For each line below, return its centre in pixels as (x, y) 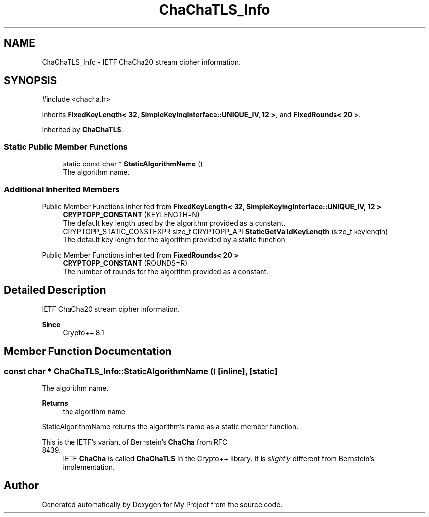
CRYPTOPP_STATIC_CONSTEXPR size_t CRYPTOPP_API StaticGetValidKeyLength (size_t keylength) (226, 231)
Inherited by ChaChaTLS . (83, 130)
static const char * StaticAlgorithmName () (133, 164)
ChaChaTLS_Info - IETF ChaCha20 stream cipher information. (141, 62)
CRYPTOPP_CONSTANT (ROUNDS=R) (125, 263)
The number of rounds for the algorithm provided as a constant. (166, 271)
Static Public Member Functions (66, 147)
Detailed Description (55, 290)
